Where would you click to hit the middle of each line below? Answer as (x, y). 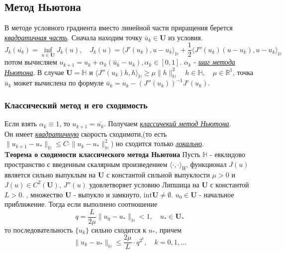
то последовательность (39, 229)
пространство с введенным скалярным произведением (86, 164)
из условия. (186, 37)
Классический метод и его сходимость (76, 105)
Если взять (21, 124)
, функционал (206, 164)
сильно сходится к (119, 229)
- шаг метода (214, 62)
